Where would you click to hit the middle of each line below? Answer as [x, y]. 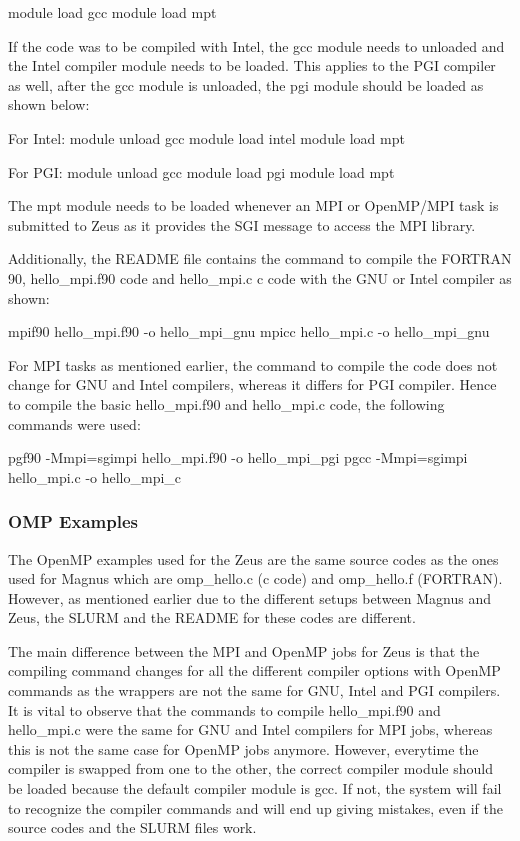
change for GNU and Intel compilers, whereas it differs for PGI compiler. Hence [252, 384]
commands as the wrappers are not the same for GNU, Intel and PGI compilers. [254, 690]
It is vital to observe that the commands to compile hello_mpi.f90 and [224, 709]
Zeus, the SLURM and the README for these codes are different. [212, 617]
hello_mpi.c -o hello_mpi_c [95, 476]
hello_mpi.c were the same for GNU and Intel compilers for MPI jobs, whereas [250, 729]
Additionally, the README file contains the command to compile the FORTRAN [260, 258]
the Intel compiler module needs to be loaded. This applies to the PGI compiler [252, 65]
